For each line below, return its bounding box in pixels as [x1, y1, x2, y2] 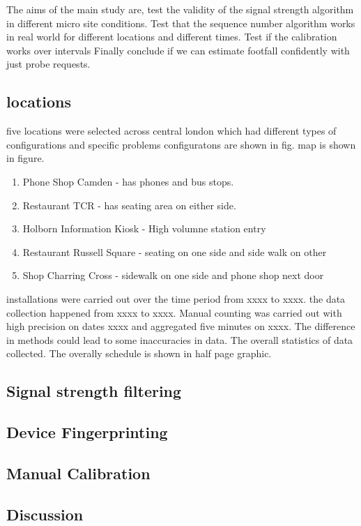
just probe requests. [6, 57, 91, 71]
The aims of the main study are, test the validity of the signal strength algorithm [6, 2, 354, 16]
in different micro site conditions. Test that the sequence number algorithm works [6, 15, 355, 30]
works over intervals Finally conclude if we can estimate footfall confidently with [6, 43, 350, 57]
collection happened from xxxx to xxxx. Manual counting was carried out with [6, 305, 342, 320]
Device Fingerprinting [6, 421, 168, 443]
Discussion [6, 503, 84, 525]
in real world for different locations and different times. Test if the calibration [6, 29, 337, 44]
